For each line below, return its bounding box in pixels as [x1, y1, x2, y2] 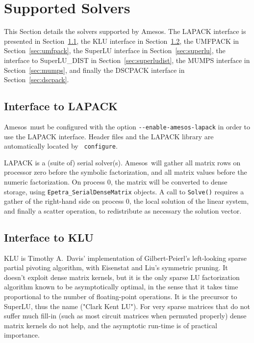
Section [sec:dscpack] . [4, 74, 69, 85]
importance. [4, 330, 40, 340]
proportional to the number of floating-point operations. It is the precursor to [4, 291, 237, 301]
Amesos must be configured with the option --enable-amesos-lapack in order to [4, 121, 251, 131]
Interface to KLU [4, 229, 94, 245]
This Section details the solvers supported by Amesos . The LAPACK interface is [4, 26, 246, 36]
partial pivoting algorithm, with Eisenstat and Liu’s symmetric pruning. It [4, 262, 228, 273]
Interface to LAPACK [4, 98, 118, 114]
